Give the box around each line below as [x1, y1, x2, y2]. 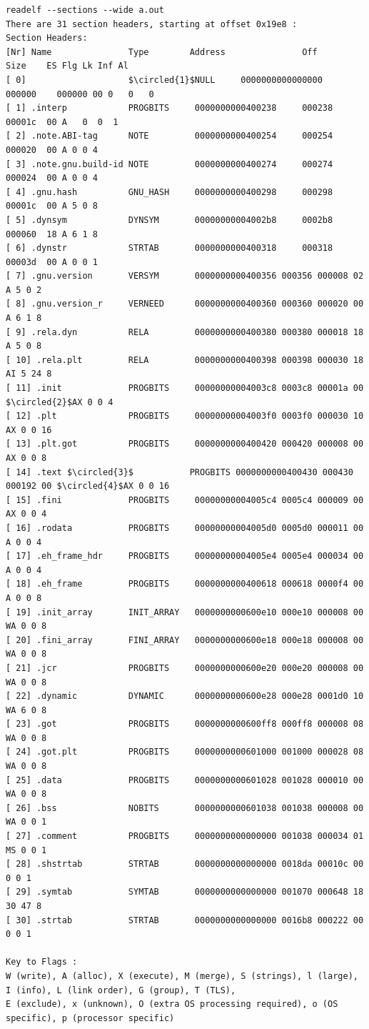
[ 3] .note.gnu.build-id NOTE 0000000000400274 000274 [6, 159, 333, 169]
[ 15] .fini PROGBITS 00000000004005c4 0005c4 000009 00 [6, 494, 364, 505]
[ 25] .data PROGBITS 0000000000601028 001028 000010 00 [6, 775, 364, 785]
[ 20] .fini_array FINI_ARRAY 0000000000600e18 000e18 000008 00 [6, 635, 364, 645]
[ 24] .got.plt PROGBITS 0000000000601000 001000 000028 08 [6, 747, 364, 757]
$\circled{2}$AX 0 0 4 [6, 397, 113, 407]
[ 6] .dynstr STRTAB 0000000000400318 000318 [6, 243, 333, 254]
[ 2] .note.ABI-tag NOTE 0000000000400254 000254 [6, 131, 333, 141]
